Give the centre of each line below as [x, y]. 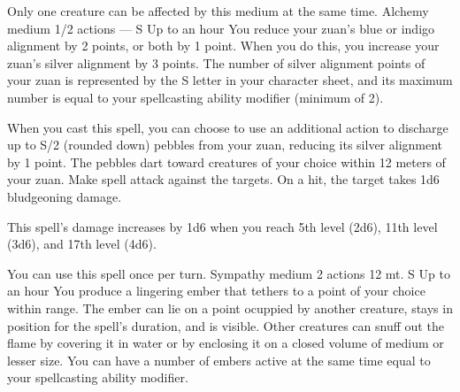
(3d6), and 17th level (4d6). [82, 244]
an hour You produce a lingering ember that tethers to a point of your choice [216, 291]
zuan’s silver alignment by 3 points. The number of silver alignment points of [216, 62]
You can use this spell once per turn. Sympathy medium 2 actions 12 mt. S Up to [229, 273]
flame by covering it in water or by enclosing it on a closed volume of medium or [226, 343]
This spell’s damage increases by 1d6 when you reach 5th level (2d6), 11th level [222, 226]
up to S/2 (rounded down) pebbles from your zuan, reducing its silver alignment [225, 145]
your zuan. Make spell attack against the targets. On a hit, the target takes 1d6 [223, 179]
